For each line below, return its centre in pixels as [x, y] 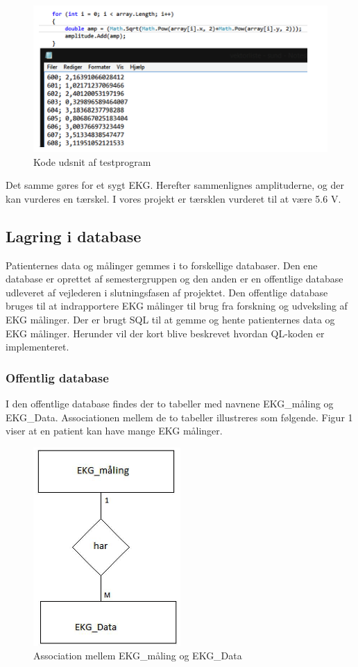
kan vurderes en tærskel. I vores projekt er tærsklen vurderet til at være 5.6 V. [173, 198]
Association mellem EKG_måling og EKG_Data [138, 656]
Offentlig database [57, 377]
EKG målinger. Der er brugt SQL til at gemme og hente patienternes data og [170, 320]
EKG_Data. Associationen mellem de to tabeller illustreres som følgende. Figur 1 [179, 417]
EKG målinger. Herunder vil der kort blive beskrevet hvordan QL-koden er [165, 333]
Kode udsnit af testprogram [92, 161]
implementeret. [37, 347]
